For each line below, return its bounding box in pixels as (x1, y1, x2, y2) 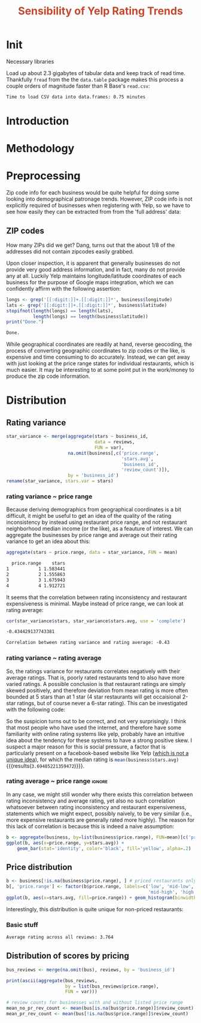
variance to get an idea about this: (6, 538, 91, 545)
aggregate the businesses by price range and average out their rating (6, 532, 178, 539)
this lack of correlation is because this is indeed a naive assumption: (6, 822, 175, 830)
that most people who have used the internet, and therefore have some (6, 724, 181, 731)
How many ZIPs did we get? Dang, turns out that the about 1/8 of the (6, 241, 175, 249)
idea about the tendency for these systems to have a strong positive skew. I (6, 736, 193, 744)
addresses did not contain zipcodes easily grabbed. (6, 247, 134, 255)
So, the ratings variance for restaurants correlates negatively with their (6, 667, 181, 675)
